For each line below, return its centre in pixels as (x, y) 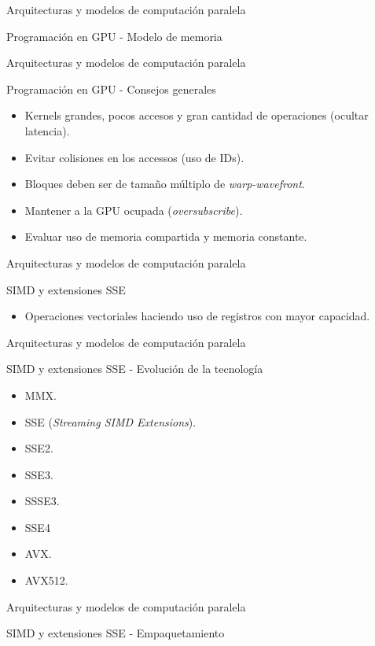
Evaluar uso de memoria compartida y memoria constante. (166, 236)
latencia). (47, 130)
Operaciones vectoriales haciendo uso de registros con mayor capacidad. (197, 316)
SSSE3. (42, 501)
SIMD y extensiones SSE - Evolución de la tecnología (135, 369)
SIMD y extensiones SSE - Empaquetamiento (116, 633)
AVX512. (46, 580)
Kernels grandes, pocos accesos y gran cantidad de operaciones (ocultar (197, 115)
